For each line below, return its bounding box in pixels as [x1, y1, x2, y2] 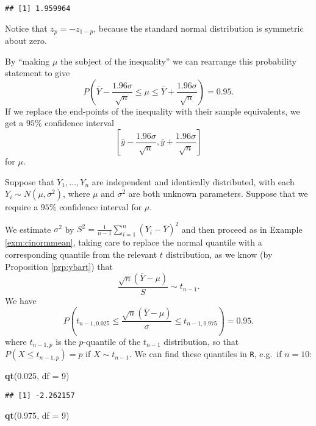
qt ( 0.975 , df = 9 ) [5, 408, 70, 421]
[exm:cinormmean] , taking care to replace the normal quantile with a [5, 236, 262, 249]
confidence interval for [59, 201, 142, 213]
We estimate [5, 222, 51, 235]
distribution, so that [163, 335, 239, 347]
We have [5, 294, 37, 307]
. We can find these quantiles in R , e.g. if [129, 347, 282, 360]
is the [56, 335, 76, 347]
